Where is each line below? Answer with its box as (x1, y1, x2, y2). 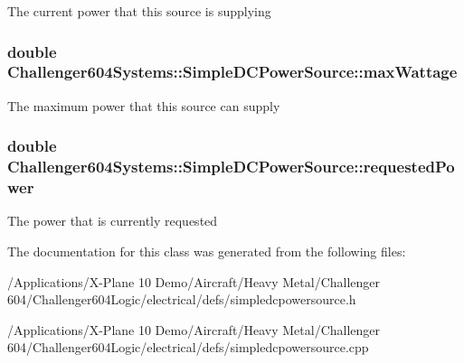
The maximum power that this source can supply (7, 96, 280, 115)
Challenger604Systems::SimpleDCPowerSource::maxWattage (7, 60, 458, 83)
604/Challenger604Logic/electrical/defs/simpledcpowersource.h (7, 290, 356, 309)
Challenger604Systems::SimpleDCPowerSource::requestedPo (7, 155, 455, 178)
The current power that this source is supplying (7, 2, 271, 20)
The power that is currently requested (7, 211, 218, 230)
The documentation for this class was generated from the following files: (7, 241, 406, 260)
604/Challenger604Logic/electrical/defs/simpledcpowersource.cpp (7, 338, 369, 357)
